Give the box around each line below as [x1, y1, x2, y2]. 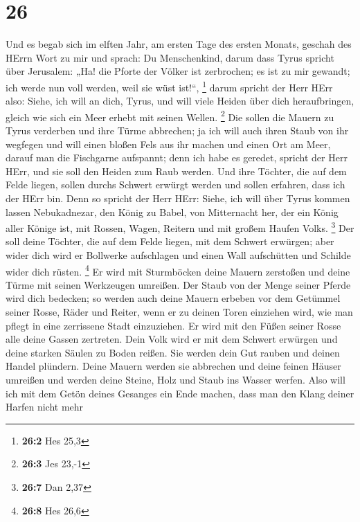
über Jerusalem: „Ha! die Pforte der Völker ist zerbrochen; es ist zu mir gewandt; [6, 64, 350, 78]
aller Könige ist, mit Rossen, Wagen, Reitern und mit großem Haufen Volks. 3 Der [6, 219, 354, 235]
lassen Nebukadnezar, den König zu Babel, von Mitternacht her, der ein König [6, 204, 339, 219]
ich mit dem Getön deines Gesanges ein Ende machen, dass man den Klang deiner [6, 386, 354, 400]
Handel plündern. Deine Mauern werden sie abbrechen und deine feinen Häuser [6, 359, 341, 373]
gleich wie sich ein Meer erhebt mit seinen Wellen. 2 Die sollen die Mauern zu [6, 107, 334, 124]
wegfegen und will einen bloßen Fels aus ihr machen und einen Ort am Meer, [6, 136, 331, 151]
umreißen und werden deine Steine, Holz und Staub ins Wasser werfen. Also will [6, 372, 345, 386]
